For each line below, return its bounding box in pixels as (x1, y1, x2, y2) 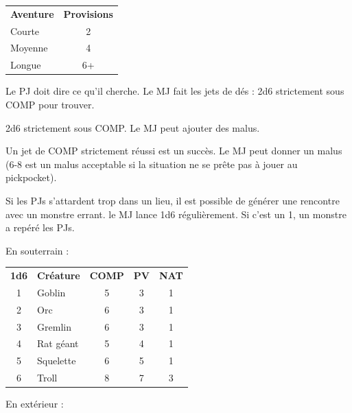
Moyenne (10, 40, 48, 55)
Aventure (10, 6, 54, 21)
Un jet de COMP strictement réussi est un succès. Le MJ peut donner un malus (5, 143, 342, 158)
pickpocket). (5, 170, 57, 185)
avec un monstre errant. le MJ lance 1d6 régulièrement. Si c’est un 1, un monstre (5, 206, 347, 221)
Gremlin (37, 319, 71, 333)
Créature (37, 268, 80, 283)
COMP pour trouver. (5, 97, 95, 111)
